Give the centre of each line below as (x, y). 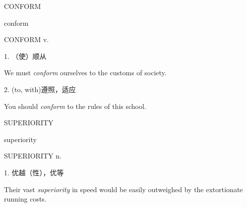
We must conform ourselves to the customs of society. (85, 73)
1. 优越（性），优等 (34, 172)
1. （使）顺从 (25, 56)
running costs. (25, 199)
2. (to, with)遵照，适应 (40, 89)
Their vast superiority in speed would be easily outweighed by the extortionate (123, 189)
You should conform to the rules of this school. (75, 106)
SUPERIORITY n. (33, 156)
